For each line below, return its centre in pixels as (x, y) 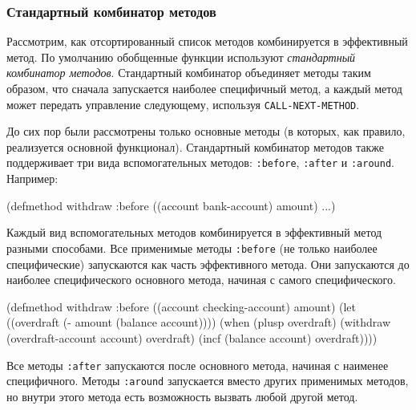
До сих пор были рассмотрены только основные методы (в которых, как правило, (206, 131)
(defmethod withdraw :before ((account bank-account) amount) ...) (171, 205)
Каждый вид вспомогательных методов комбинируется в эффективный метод (194, 232)
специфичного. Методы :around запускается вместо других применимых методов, (208, 381)
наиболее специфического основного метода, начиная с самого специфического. (201, 280)
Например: (32, 179)
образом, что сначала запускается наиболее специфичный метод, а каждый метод (204, 88)
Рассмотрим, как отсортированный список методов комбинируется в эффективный (207, 41)
